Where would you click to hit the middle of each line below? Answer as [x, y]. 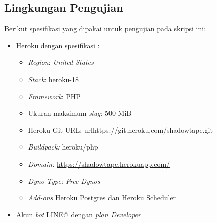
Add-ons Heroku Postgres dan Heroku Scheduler [102, 198]
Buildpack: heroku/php [63, 147]
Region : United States [61, 62]
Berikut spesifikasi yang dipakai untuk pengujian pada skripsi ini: [105, 28]
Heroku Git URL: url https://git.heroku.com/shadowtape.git [120, 130]
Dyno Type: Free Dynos [64, 180]
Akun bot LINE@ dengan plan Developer [78, 214]
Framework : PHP [54, 96]
